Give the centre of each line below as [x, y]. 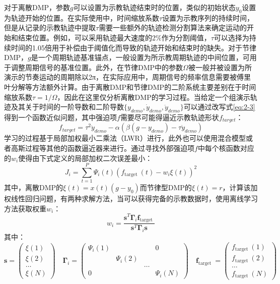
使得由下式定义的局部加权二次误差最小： [85, 158]
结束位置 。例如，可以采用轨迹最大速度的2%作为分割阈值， [114, 37]
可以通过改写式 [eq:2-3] [219, 107]
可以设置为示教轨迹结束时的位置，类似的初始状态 [154, 7]
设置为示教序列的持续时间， [208, 17]
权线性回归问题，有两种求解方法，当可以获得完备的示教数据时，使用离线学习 [131, 198]
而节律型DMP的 [166, 187]
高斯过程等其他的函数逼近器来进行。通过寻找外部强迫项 [102, 148]
